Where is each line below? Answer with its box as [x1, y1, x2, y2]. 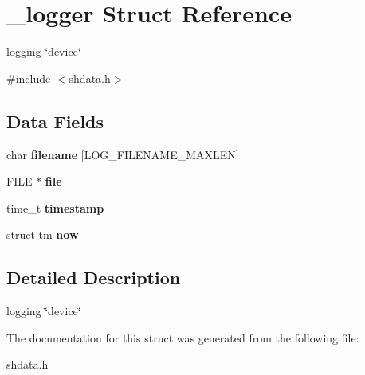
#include [6, 69, 51, 86]
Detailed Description [6, 265, 181, 290]
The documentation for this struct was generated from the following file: [6, 329, 359, 346]
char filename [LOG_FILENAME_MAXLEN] [6, 146, 239, 162]
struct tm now [6, 226, 79, 243]
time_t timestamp [6, 199, 104, 216]
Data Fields [6, 108, 104, 133]
